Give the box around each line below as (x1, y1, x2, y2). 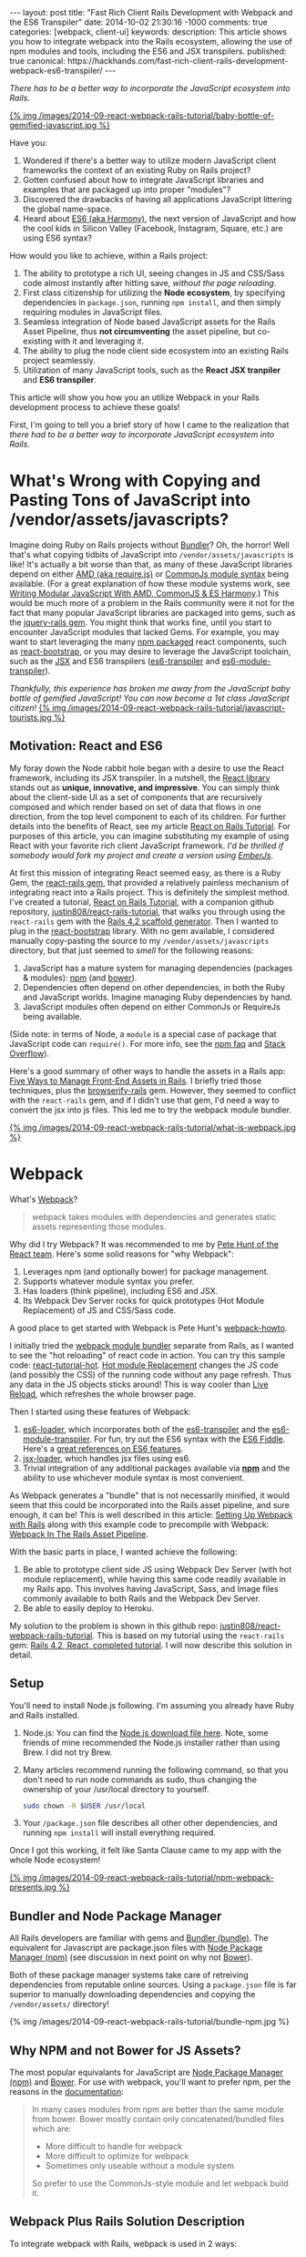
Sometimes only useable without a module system (45, 2160, 235, 2170)
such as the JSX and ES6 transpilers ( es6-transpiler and (9, 655, 220, 666)
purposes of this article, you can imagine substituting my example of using (9, 830, 290, 841)
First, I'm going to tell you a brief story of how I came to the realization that (9, 419, 290, 430)
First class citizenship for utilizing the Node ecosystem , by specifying (22, 287, 285, 298)
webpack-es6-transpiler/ (9, 66, 103, 76)
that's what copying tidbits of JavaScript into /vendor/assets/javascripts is (9, 549, 294, 559)
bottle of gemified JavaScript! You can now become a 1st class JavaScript (9, 692, 290, 703)
